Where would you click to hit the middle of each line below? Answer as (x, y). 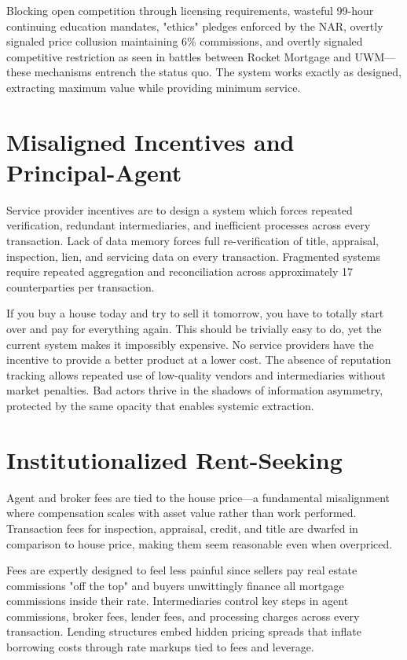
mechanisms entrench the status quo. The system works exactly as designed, (218, 72)
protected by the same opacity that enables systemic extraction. (160, 405)
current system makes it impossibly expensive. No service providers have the (190, 344)
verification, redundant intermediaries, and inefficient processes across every (189, 225)
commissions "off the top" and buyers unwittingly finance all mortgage (175, 585)
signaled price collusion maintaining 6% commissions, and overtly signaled (185, 41)
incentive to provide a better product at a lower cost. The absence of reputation (199, 359)
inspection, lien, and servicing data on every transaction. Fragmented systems (193, 256)
